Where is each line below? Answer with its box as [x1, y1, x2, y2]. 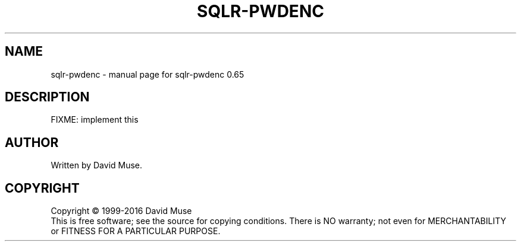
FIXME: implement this [51, 114, 139, 125]
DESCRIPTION [5, 90, 90, 105]
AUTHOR [5, 135, 59, 150]
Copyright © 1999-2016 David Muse [51, 206, 192, 216]
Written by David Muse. [51, 160, 143, 171]
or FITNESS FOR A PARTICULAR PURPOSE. [51, 226, 221, 237]
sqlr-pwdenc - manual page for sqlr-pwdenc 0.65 [51, 69, 244, 79]
